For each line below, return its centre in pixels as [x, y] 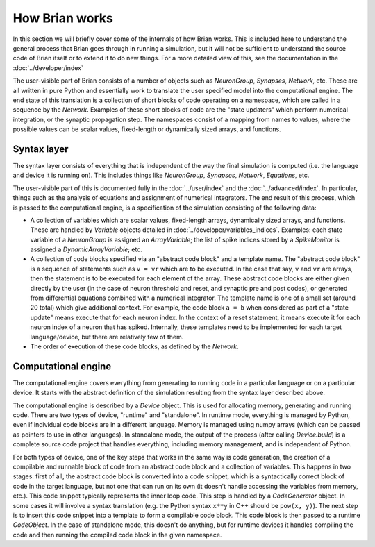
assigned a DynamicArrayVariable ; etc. [86, 249]
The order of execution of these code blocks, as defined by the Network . [134, 346]
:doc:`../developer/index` [48, 68]
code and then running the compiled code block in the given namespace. [117, 535]
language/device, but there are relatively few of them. [107, 337]
